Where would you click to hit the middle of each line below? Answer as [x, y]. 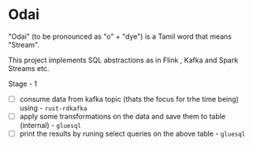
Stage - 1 [23, 84]
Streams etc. [29, 68]
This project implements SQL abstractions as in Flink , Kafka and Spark [123, 60]
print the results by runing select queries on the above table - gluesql [132, 134]
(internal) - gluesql [50, 125]
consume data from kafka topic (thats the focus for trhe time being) [129, 99]
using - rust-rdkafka [53, 108]
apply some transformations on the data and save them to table [123, 116]
